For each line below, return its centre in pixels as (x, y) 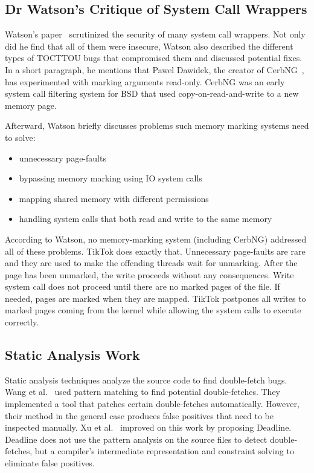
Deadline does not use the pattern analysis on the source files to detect (136, 439)
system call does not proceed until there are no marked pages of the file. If (143, 286)
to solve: (20, 137)
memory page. (31, 105)
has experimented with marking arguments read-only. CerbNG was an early (145, 81)
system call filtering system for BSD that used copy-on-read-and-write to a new (152, 93)
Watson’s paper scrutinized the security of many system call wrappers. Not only (155, 34)
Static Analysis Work (72, 355)
